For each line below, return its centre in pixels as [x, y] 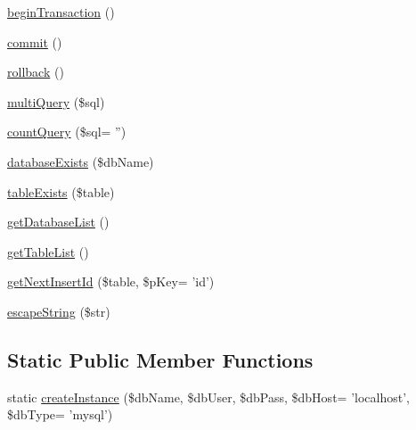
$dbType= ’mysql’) [60, 414]
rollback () [36, 72]
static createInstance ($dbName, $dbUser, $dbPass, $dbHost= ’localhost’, [208, 397]
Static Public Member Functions [160, 359]
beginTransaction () [61, 12]
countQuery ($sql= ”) [67, 132]
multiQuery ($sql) [56, 101]
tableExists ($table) [61, 191]
